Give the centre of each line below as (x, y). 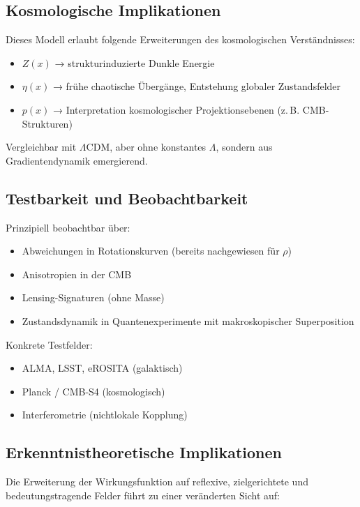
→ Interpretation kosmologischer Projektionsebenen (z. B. (176, 109)
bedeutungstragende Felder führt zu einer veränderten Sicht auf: (143, 495)
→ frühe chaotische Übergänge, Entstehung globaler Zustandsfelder (197, 86)
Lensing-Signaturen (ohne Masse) (93, 297)
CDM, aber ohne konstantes (146, 147)
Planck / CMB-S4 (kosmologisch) (93, 391)
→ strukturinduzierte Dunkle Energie (135, 62)
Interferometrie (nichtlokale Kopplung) (105, 415)
